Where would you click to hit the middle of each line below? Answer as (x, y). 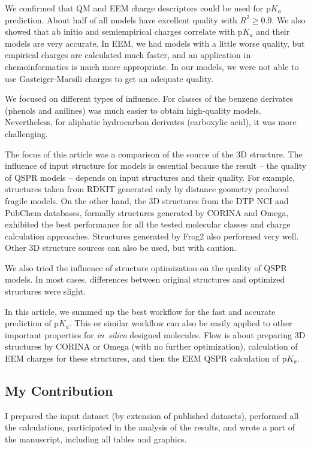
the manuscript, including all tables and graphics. (96, 439)
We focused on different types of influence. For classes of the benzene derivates (149, 98)
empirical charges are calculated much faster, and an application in (128, 55)
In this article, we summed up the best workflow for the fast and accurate (140, 311)
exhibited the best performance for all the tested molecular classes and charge (148, 224)
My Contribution (59, 391)
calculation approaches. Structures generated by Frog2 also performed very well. (152, 236)
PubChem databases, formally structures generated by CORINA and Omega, (147, 212)
